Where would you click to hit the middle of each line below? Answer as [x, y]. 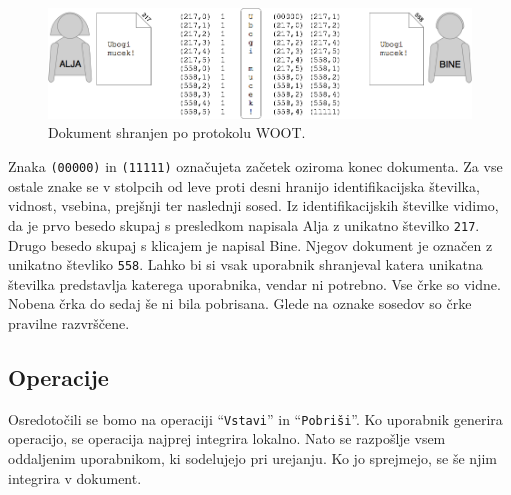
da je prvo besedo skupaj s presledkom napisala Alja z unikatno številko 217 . [244, 224]
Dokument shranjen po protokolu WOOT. [177, 132]
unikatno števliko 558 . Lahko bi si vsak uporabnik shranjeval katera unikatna [245, 264]
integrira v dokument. [75, 477]
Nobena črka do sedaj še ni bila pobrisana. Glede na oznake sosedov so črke [240, 303]
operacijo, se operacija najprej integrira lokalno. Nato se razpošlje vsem [227, 438]
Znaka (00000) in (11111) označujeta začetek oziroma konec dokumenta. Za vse [255, 166]
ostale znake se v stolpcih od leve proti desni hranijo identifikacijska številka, [244, 185]
